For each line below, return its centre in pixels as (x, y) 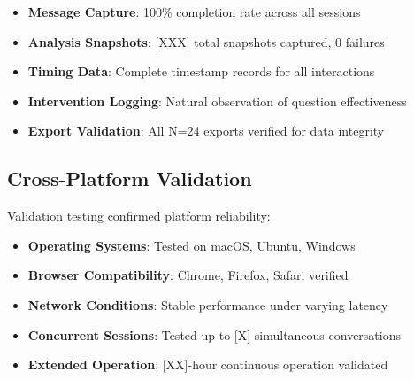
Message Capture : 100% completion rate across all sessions (194, 12)
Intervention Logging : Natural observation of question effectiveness (217, 101)
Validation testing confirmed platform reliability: (139, 216)
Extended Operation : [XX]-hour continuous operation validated (208, 364)
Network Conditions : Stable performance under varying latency (208, 304)
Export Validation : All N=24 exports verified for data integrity (206, 131)
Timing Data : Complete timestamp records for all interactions (201, 71)
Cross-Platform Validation (130, 178)
